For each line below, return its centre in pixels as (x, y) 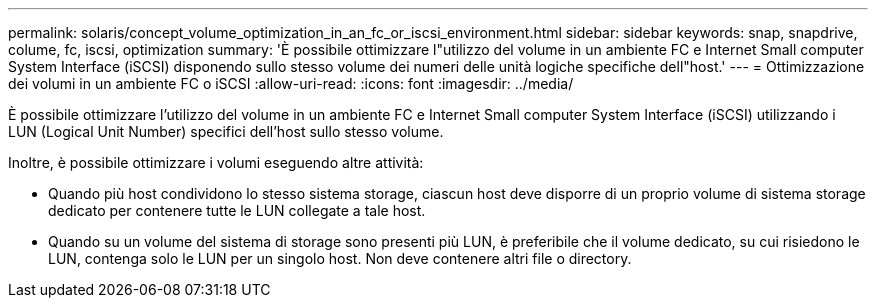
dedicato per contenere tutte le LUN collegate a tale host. (237, 210)
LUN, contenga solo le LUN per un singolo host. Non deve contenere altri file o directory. (340, 258)
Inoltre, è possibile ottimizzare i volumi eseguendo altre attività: (216, 162)
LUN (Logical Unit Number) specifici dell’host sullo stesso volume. (226, 131)
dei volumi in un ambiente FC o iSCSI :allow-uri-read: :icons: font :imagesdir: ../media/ (291, 83)
